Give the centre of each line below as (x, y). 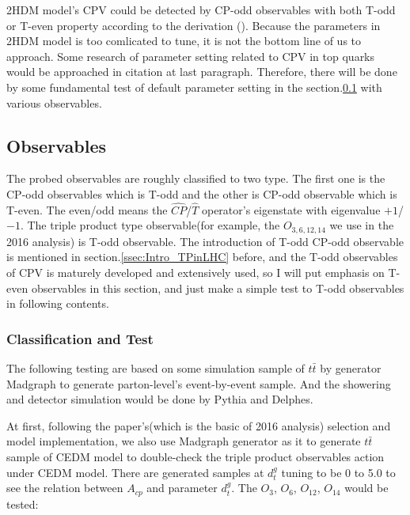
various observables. (54, 102)
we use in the (362, 225)
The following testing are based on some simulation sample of (156, 368)
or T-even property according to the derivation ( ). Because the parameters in (194, 25)
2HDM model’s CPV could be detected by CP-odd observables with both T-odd (201, 9)
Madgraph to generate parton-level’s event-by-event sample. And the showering (199, 383)
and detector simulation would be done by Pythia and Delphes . (160, 399)
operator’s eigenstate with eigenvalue (291, 209)
